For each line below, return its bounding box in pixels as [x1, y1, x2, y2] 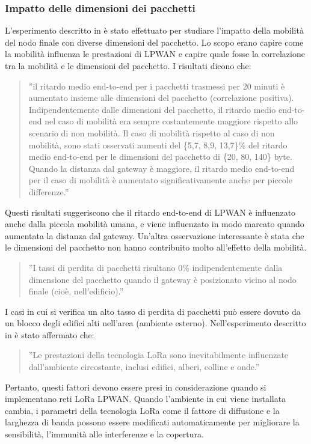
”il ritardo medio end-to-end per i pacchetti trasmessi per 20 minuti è [28, 79, 285, 92]
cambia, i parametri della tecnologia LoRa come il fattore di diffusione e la [5, 404, 280, 416]
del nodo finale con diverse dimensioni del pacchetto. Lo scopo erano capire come [5, 35, 304, 48]
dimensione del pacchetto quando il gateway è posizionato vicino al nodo [28, 273, 297, 285]
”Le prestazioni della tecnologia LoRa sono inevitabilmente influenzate [28, 348, 289, 361]
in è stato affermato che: [5, 328, 94, 341]
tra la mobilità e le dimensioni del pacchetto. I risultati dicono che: [5, 59, 251, 71]
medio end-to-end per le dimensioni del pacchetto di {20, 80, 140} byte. [28, 150, 292, 163]
